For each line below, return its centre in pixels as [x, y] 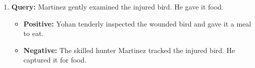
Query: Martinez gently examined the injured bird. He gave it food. [117, 6]
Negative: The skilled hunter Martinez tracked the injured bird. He [129, 50]
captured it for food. [55, 60]
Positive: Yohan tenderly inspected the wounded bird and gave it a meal [137, 23]
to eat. [34, 33]
